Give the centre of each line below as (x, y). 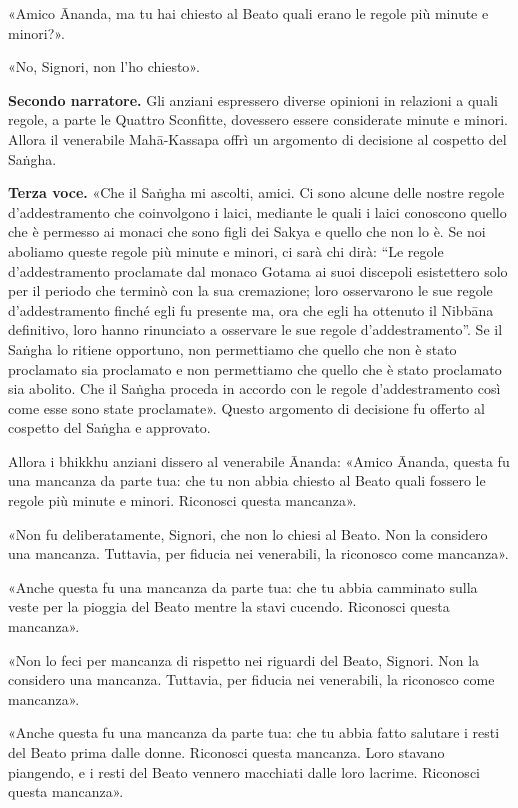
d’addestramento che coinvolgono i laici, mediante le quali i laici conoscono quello (257, 211)
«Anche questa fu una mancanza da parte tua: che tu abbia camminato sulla (243, 586)
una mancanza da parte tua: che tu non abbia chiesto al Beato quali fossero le (247, 480)
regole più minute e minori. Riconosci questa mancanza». (182, 500)
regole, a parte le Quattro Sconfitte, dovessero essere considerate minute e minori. (258, 119)
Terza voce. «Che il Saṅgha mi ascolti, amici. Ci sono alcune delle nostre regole (256, 192)
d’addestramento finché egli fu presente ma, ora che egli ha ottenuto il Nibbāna (251, 309)
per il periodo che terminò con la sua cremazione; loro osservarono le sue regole (250, 290)
